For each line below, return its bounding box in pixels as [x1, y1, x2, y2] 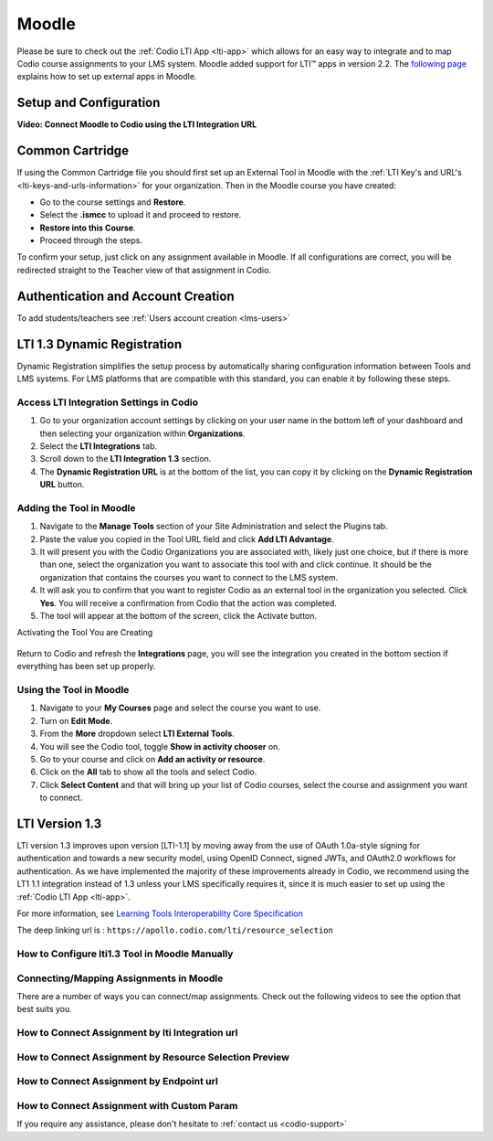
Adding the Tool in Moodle [16, 501, 136, 514]
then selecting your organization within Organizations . [39, 428, 246, 439]
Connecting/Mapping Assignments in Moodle [16, 972, 224, 985]
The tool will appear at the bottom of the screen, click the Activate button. [39, 611, 318, 622]
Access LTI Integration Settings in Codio [16, 396, 198, 409]
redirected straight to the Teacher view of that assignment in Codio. [16, 264, 271, 275]
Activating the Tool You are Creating [16, 627, 153, 638]
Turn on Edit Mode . [39, 715, 113, 726]
